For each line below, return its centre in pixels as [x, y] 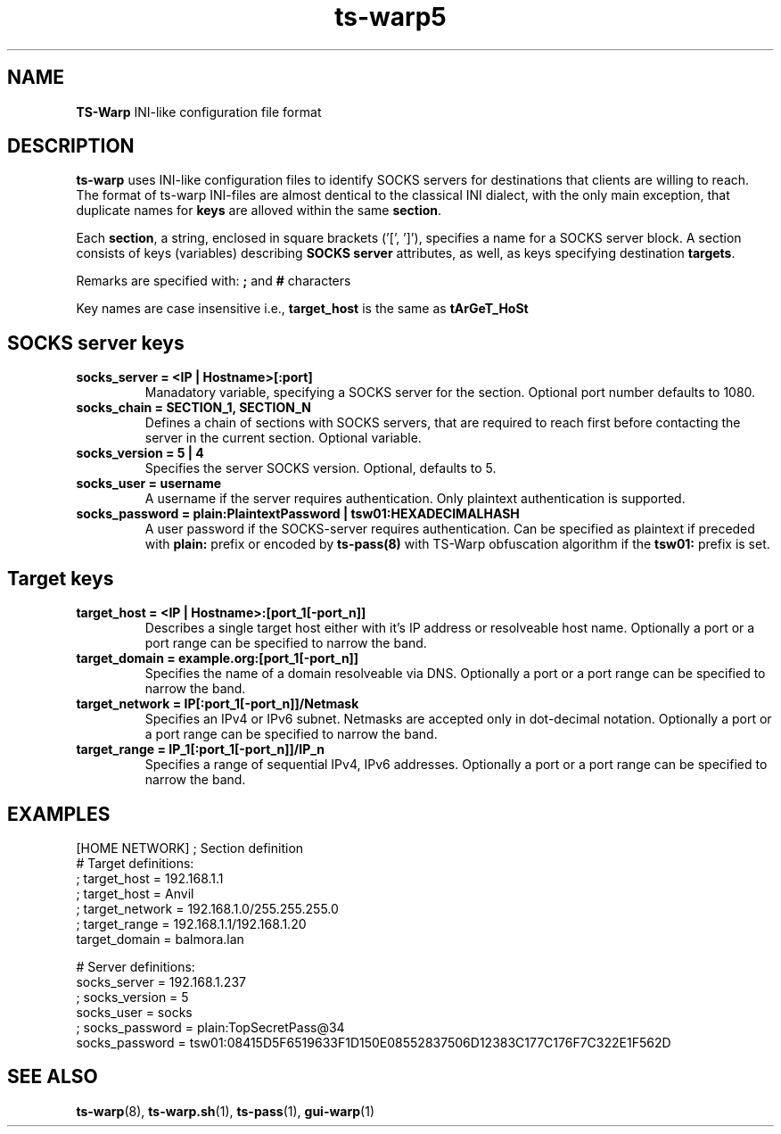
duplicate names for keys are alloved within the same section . [259, 211]
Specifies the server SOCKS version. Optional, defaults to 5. [321, 468]
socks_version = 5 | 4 [140, 453]
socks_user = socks [134, 1012]
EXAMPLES [59, 814]
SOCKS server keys [96, 343]
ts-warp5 [390, 17]
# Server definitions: [136, 966]
